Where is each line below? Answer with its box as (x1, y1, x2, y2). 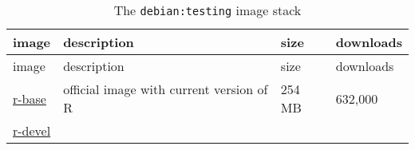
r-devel (13, 121, 51, 140)
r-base (13, 89, 46, 108)
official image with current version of (63, 80, 268, 98)
